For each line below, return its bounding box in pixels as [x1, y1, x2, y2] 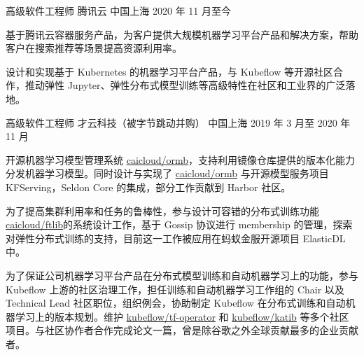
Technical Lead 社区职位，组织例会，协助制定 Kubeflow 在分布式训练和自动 [6, 295, 346, 310]
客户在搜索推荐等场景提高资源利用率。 [6, 41, 182, 55]
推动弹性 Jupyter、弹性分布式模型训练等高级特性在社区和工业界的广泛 [24, 78, 346, 92]
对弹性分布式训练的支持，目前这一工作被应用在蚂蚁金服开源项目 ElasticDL [6, 230, 346, 245]
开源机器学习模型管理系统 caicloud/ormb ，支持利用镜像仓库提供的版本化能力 [6, 152, 355, 167]
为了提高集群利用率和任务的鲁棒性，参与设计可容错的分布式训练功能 [6, 203, 319, 218]
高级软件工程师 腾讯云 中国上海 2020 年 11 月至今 [6, 4, 232, 18]
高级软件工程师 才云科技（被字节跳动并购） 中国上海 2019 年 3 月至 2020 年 [6, 115, 351, 130]
